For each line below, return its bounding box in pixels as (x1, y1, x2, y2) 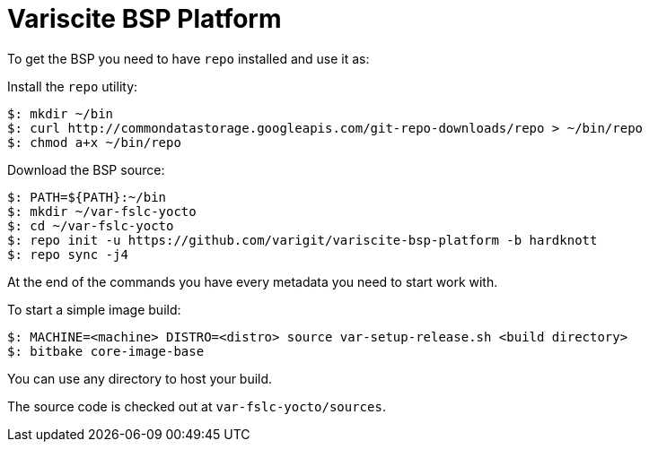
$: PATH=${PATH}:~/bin (7, 189, 167, 204)
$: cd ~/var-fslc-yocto (7, 218, 174, 233)
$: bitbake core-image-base (7, 343, 205, 358)
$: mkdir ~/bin (7, 106, 114, 121)
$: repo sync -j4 (7, 246, 128, 262)
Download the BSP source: (7, 161, 165, 177)
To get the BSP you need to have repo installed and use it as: (7, 50, 370, 66)
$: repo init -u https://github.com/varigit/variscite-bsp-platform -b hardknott (7, 232, 598, 247)
